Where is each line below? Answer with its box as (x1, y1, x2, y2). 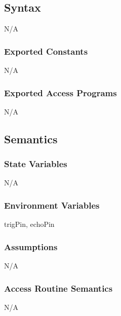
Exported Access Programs (4, 86, 117, 99)
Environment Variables (4, 199, 100, 211)
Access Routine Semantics (4, 282, 113, 294)
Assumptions (4, 240, 58, 253)
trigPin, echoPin (4, 219, 55, 229)
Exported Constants (4, 45, 88, 57)
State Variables (4, 157, 67, 170)
